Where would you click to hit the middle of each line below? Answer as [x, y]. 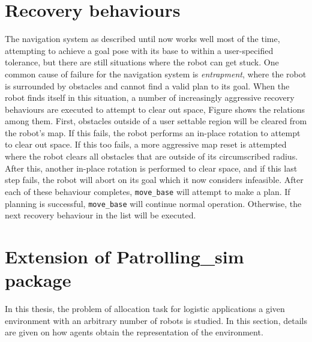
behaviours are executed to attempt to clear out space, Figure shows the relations [155, 109]
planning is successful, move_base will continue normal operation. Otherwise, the [153, 203]
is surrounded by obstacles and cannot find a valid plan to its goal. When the [147, 85]
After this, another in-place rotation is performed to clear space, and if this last [151, 168]
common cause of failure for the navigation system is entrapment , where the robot [156, 73]
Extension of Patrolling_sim [124, 256]
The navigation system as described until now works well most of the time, [142, 39]
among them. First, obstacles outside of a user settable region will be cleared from [156, 121]
